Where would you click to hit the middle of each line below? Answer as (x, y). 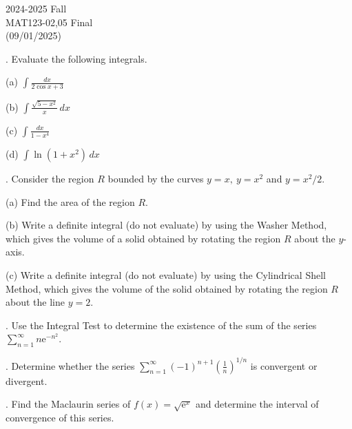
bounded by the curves (156, 179)
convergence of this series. (60, 418)
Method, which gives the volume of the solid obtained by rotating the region (167, 288)
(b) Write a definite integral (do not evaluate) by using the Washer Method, (166, 225)
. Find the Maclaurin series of (68, 404)
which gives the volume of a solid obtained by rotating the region (143, 238)
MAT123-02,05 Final (49, 22)
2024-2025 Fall (36, 8)
